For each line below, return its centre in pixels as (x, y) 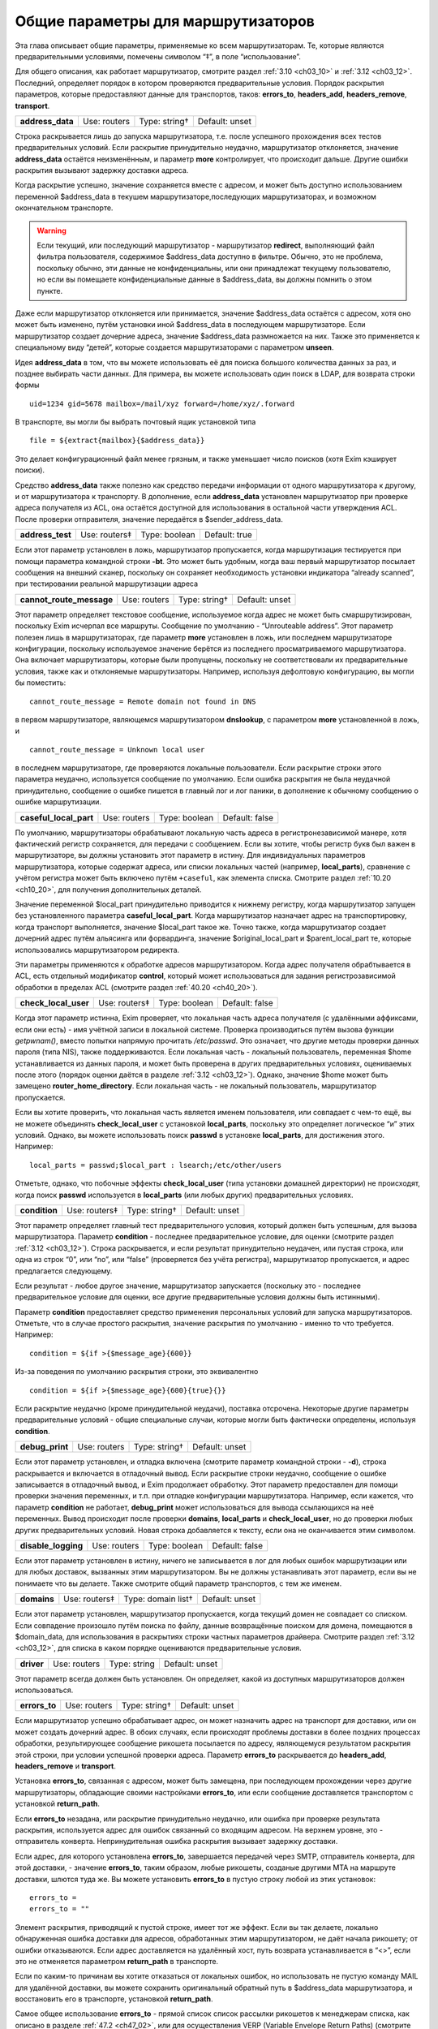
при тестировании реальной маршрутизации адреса (107, 584)
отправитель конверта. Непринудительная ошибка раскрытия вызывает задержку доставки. (176, 1842)
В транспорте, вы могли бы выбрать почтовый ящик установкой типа (135, 422)
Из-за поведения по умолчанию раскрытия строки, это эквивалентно (137, 1372)
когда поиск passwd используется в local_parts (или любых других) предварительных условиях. (184, 1195)
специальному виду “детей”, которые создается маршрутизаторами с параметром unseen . (174, 347)
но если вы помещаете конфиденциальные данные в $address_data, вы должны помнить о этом (204, 279)
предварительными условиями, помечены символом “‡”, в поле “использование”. (158, 56)
